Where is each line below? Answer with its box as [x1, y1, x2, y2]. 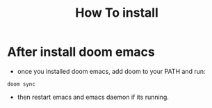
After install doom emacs [7, 44, 155, 60]
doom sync [7, 80, 36, 88]
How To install [75, 5, 158, 21]
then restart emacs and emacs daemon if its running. [17, 93, 169, 101]
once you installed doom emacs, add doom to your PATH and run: [17, 67, 206, 75]
